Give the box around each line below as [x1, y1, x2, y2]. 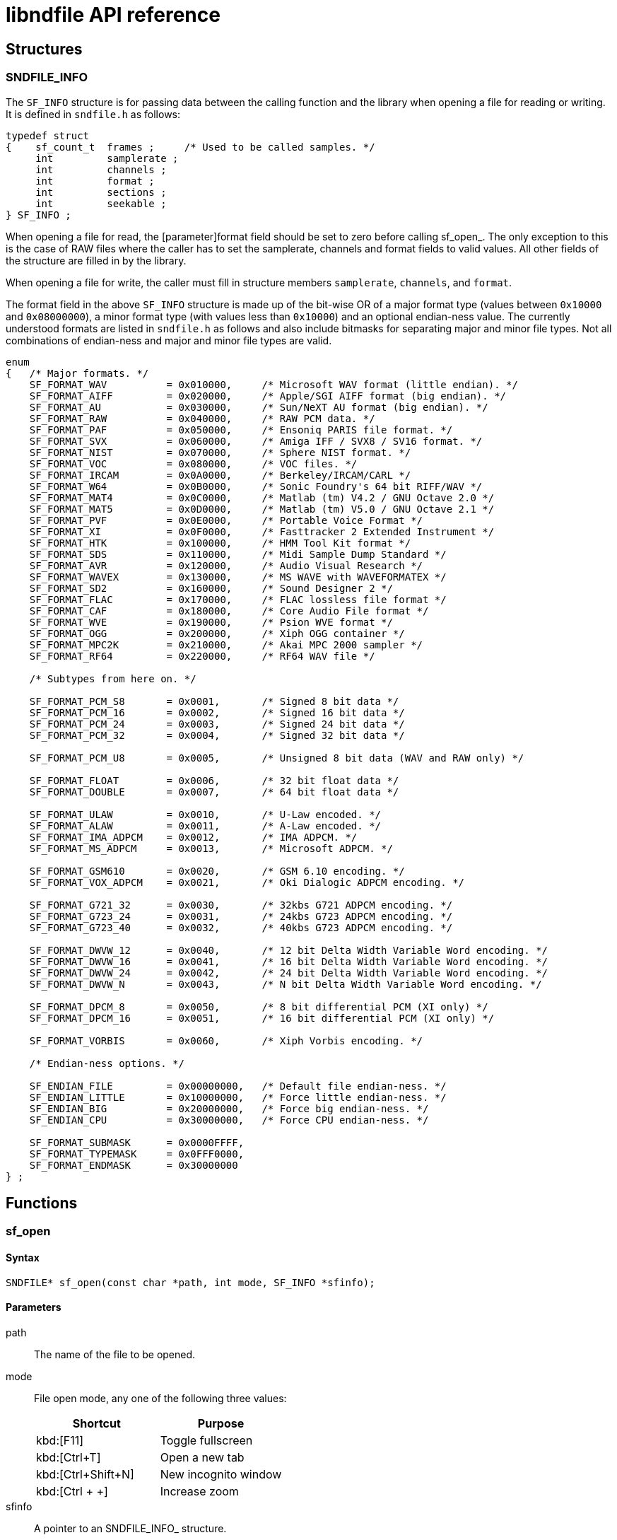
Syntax [6, 1252, 40, 1264]
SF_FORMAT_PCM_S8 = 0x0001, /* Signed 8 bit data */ [29, 695, 399, 707]
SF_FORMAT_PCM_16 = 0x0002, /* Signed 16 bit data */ [29, 706, 405, 718]
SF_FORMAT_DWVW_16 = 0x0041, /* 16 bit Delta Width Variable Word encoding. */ [29, 955, 548, 967]
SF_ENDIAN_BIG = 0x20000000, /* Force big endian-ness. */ [29, 1102, 429, 1114]
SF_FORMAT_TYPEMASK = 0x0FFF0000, [29, 1148, 245, 1160]
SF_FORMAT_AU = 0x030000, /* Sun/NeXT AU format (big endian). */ [29, 401, 488, 413]
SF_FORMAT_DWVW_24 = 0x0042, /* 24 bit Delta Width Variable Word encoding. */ [29, 967, 548, 979]
